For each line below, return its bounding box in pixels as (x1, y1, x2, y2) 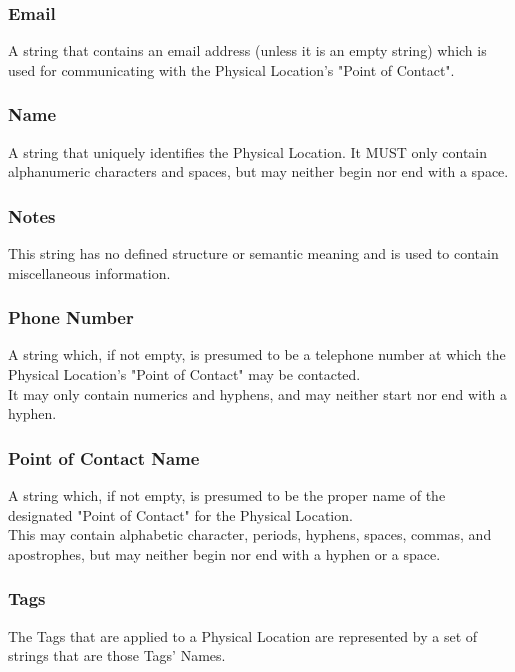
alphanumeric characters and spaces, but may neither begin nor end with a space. (8, 161, 509, 182)
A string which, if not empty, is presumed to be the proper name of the (8, 485, 446, 506)
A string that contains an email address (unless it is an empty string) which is (8, 40, 487, 61)
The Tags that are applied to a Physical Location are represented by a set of (8, 625, 478, 646)
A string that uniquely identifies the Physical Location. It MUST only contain (8, 141, 488, 162)
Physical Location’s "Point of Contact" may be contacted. (8, 364, 361, 385)
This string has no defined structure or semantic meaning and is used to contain (8, 243, 499, 264)
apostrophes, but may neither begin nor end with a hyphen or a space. (8, 543, 441, 564)
